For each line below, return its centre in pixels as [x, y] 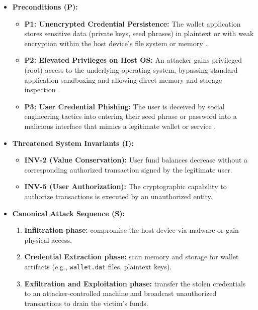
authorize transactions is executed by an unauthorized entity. [118, 196]
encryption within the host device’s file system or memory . [116, 43]
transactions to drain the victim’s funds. [86, 303]
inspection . [42, 90]
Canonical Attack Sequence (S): [69, 213]
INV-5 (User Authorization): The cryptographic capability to [125, 186]
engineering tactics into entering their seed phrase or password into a [131, 116]
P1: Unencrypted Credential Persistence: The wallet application [133, 23]
